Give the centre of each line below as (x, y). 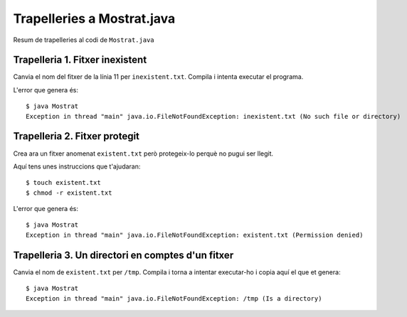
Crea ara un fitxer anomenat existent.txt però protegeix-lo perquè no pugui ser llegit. (143, 154)
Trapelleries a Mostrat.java (94, 18)
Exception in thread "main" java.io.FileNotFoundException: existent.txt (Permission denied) (195, 235)
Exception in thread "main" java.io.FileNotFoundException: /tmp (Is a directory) (174, 298)
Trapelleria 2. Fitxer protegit (76, 136)
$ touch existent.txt (63, 183)
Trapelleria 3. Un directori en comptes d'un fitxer (123, 255)
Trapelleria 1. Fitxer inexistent (80, 60)
